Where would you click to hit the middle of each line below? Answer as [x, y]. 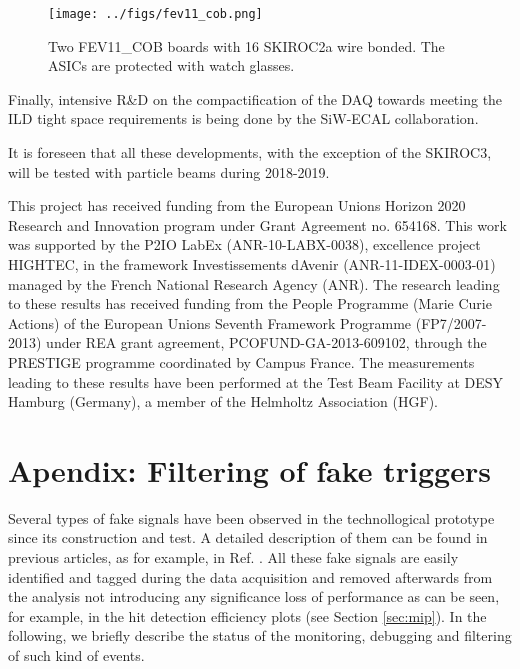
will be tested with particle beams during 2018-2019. [169, 171]
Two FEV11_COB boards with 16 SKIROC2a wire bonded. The [246, 45]
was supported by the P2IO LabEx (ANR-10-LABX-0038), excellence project [244, 244]
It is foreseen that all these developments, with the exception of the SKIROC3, [250, 152]
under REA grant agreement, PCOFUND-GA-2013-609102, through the [266, 342]
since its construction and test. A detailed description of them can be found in [248, 537]
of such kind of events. [76, 655]
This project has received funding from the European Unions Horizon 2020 [237, 205]
